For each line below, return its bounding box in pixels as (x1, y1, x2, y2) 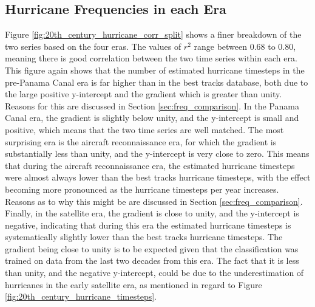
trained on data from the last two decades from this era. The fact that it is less (5, 254, 299, 267)
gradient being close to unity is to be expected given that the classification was (5, 242, 299, 255)
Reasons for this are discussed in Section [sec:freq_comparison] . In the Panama (5, 99, 299, 112)
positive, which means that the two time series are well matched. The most (5, 123, 284, 136)
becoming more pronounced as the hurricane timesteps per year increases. (5, 182, 279, 195)
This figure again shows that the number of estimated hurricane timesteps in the (5, 63, 305, 76)
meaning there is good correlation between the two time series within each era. (5, 52, 297, 64)
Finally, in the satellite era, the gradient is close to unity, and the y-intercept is (5, 207, 299, 219)
